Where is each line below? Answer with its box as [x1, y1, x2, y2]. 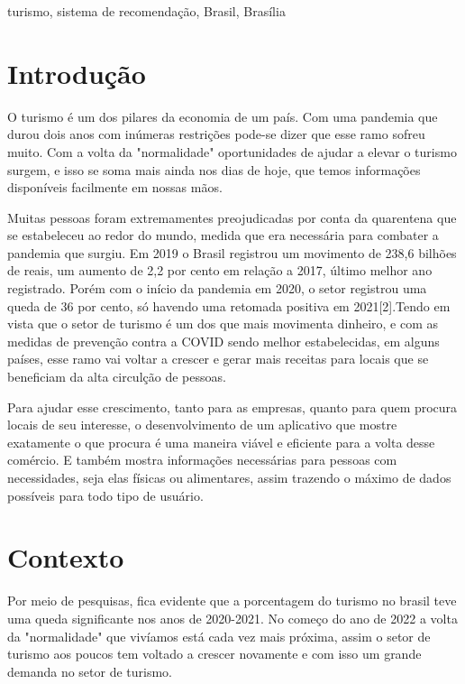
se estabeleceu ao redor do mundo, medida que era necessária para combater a [7, 226, 439, 245]
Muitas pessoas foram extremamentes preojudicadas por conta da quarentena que [7, 208, 457, 226]
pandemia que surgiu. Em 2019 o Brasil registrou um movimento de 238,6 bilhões [7, 243, 457, 262]
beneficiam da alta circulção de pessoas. [7, 367, 226, 386]
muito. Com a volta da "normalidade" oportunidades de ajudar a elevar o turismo [7, 142, 457, 161]
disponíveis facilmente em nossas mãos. [7, 178, 223, 197]
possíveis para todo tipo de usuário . [7, 485, 204, 504]
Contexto [7, 539, 124, 576]
